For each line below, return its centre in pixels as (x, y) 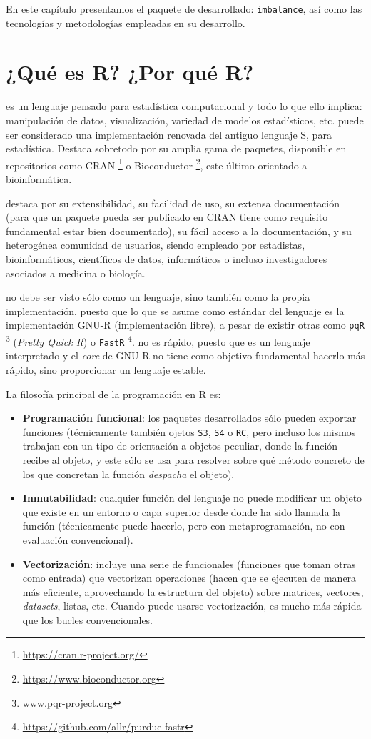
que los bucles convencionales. (88, 619)
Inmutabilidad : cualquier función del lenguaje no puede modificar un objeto (192, 498)
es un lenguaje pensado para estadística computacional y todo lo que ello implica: (184, 106)
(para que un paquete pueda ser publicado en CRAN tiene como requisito (167, 217)
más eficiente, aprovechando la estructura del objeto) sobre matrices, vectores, (193, 591)
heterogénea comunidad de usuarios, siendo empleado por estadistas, (156, 245)
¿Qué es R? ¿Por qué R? (130, 72)
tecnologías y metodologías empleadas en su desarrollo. (126, 23)
